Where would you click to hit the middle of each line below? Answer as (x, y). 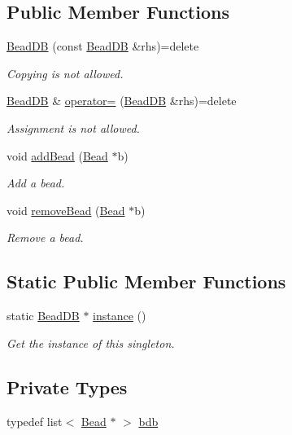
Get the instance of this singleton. (91, 343)
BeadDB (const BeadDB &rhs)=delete (103, 46)
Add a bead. (36, 183)
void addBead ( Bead (57, 155)
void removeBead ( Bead (66, 210)
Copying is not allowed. (65, 73)
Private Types (67, 387)
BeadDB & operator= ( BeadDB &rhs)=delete (122, 101)
